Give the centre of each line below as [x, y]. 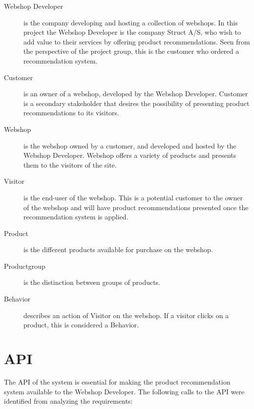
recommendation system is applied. [76, 217]
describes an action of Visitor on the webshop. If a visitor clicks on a [126, 315]
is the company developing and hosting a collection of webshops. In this [131, 22]
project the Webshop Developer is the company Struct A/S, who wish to [132, 32]
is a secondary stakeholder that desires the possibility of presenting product [137, 103]
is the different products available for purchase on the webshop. [118, 249]
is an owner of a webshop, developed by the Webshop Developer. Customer [136, 94]
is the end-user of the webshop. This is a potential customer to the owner [133, 197]
